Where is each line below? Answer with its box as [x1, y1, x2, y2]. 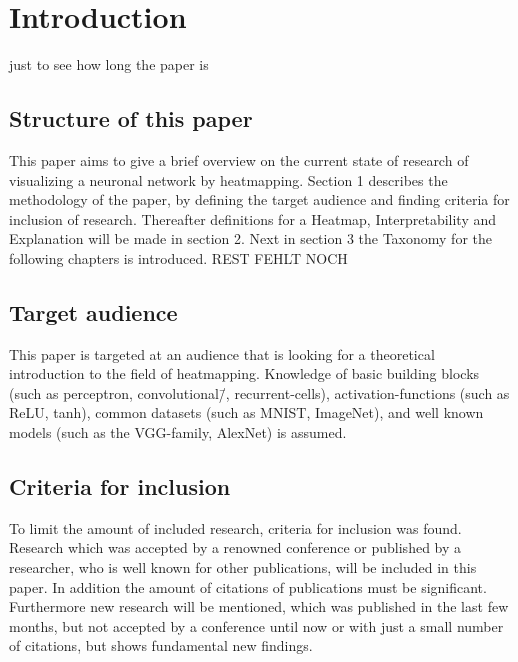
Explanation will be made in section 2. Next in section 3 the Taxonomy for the [9, 228, 492, 249]
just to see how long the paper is [9, 54, 209, 75]
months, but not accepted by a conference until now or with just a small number [9, 615, 504, 636]
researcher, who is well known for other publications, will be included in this [9, 557, 477, 578]
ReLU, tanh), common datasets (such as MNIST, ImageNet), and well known [9, 402, 484, 423]
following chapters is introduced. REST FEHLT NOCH [9, 247, 348, 268]
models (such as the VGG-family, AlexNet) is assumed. [9, 422, 347, 443]
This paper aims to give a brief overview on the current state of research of [9, 149, 469, 170]
